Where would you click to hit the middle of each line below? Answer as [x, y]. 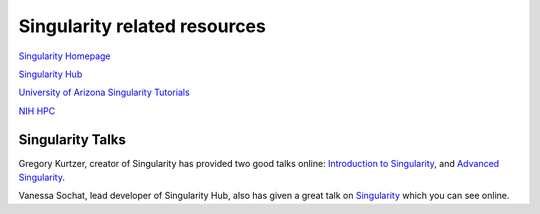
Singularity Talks [72, 139]
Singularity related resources [142, 26]
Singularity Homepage [64, 56]
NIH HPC [37, 111]
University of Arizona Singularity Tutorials [104, 92]
